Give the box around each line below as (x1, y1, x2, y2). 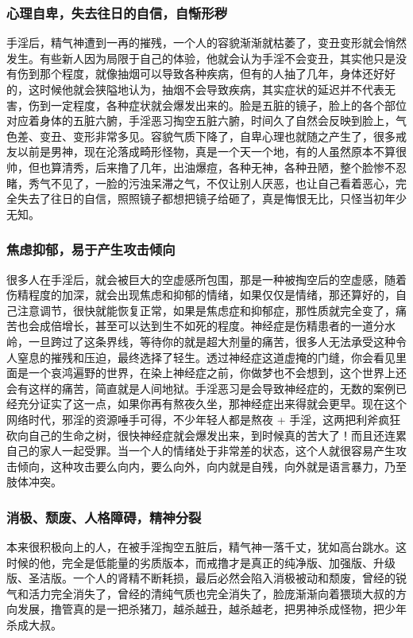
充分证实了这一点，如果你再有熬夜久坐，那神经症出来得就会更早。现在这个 (17, 395, 407, 412)
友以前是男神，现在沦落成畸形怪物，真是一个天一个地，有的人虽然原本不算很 (6, 143, 407, 160)
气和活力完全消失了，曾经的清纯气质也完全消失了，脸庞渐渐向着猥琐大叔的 (6, 585, 396, 601)
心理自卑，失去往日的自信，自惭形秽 (6, 2, 228, 22)
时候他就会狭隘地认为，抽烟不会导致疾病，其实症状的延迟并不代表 (39, 81, 384, 97)
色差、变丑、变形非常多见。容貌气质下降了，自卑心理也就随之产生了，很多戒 (6, 127, 407, 144)
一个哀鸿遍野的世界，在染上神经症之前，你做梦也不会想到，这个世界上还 (28, 364, 407, 381)
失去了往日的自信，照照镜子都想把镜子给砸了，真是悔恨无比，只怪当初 (17, 190, 384, 207)
